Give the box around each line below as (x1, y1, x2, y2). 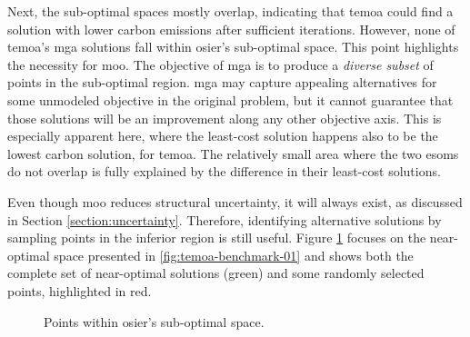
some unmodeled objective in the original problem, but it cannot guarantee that (7, 90, 454, 109)
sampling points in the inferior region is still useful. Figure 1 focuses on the (7, 228, 426, 247)
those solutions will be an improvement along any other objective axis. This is (7, 108, 442, 127)
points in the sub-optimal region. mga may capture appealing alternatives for (7, 73, 437, 92)
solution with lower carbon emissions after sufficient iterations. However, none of (7, 19, 455, 38)
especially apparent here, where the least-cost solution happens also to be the (7, 126, 438, 145)
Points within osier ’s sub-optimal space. (44, 312, 265, 331)
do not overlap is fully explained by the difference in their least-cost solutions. (7, 162, 441, 181)
